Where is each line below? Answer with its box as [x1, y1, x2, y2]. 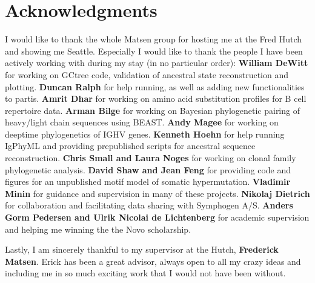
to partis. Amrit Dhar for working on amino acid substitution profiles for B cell [5, 92, 307, 105]
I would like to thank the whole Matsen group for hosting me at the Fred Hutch [5, 33, 302, 45]
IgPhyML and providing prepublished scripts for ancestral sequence [5, 139, 256, 152]
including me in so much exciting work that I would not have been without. [5, 267, 286, 279]
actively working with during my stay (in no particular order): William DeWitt [5, 56, 308, 69]
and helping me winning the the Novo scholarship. [5, 222, 191, 235]
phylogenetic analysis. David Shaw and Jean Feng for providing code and [5, 163, 291, 176]
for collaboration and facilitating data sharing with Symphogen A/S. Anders [5, 199, 293, 211]
